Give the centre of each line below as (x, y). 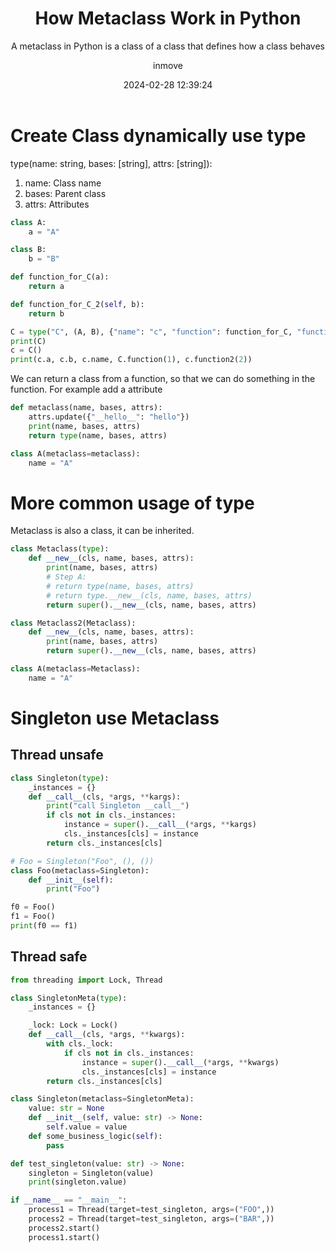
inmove (168, 65)
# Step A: (66, 577)
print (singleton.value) (78, 1182)
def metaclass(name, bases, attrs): (86, 408)
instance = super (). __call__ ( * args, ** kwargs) (180, 1062)
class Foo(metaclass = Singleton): (80, 870)
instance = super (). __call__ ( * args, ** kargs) (160, 825)
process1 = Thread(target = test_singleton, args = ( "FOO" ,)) (151, 1210)
